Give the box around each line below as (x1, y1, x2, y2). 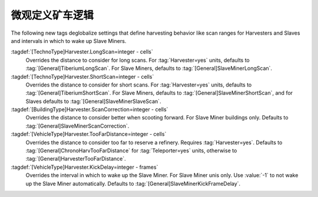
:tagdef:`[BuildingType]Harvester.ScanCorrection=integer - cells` (11, 106, 168, 113)
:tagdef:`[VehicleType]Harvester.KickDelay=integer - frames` (11, 163, 158, 171)
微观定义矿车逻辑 (11, 9, 94, 22)
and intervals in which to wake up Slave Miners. (11, 37, 127, 44)
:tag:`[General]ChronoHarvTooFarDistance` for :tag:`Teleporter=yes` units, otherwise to (25, 147, 237, 154)
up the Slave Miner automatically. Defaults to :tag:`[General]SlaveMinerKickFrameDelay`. (25, 180, 241, 187)
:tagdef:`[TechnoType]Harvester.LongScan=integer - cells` (11, 48, 153, 55)
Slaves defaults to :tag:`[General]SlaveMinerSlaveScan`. (25, 98, 161, 105)
